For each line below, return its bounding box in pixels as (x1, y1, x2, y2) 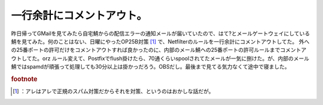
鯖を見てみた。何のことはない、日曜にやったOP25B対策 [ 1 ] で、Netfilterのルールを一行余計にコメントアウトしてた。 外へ (11, 38, 310, 45)
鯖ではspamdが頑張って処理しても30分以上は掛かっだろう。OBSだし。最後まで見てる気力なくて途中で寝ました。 (11, 63, 290, 70)
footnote (11, 75, 38, 83)
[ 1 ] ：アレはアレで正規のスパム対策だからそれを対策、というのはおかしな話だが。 (13, 88, 215, 95)
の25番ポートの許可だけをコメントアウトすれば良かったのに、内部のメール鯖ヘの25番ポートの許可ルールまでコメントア (11, 47, 307, 54)
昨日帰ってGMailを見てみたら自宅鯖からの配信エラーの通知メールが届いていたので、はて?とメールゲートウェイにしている (11, 30, 310, 37)
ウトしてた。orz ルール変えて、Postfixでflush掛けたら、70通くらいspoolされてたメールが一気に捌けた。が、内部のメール (11, 54, 310, 62)
